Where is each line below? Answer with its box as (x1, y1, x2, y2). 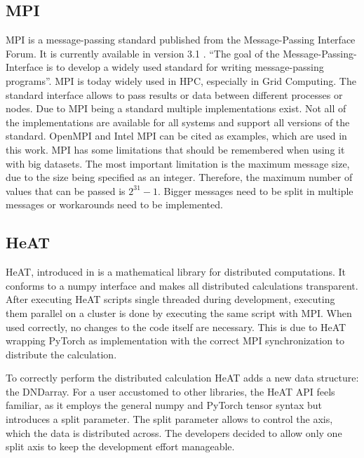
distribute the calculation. (6, 346, 117, 361)
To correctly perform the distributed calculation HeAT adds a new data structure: (6, 370, 359, 385)
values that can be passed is (6, 183, 126, 198)
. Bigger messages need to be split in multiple (157, 183, 353, 198)
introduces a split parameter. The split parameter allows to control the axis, (6, 412, 333, 426)
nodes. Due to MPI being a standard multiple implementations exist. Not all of (6, 101, 346, 116)
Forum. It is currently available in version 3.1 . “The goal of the (6, 46, 280, 60)
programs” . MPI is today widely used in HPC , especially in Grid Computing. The (6, 73, 356, 88)
